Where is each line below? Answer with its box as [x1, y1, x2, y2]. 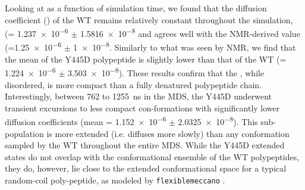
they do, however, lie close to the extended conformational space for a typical [5, 162, 287, 175]
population [5, 127, 44, 139]
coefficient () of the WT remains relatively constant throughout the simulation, [5, 13, 293, 26]
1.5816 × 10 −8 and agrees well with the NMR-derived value [80, 26, 300, 39]
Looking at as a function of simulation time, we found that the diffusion [5, 2, 267, 14]
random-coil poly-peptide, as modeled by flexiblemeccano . [5, 173, 225, 186]
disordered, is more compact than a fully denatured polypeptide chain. [5, 78, 262, 91]
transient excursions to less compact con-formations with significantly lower [5, 101, 280, 114]
